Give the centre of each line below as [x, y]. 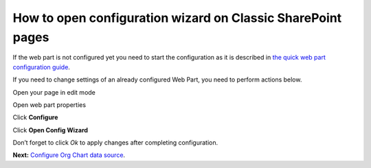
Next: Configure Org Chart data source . [69, 155]
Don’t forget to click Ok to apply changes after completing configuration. [115, 143]
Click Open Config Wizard [50, 130]
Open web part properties [49, 105]
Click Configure [35, 117]
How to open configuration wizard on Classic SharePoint [177, 18]
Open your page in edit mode [54, 92]
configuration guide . [41, 67]
